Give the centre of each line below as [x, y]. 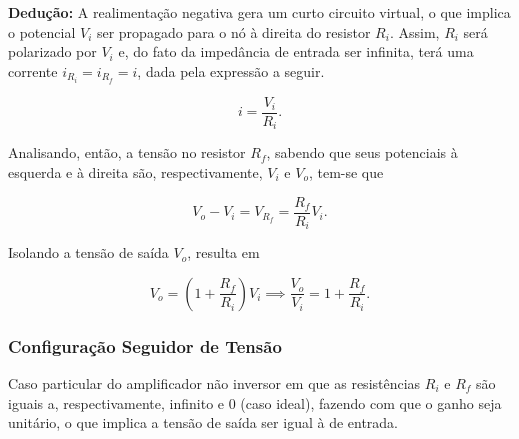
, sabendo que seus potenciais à [362, 152]
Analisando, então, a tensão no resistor [127, 152]
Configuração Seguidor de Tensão [145, 345]
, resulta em [223, 252]
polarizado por [52, 51]
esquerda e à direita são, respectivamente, [135, 171]
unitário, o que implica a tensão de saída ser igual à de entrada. [203, 422]
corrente [33, 70]
